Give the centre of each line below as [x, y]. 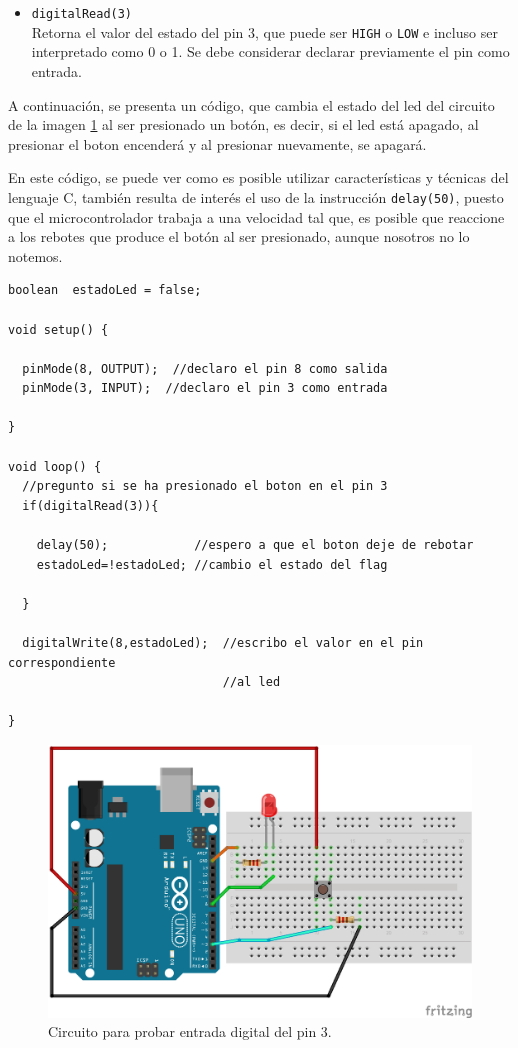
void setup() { [58, 329]
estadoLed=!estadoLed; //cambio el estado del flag [212, 564]
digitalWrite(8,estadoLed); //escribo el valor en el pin [223, 643]
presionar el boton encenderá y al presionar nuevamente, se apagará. [217, 143]
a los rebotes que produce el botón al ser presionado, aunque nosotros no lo [239, 236]
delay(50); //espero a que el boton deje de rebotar [255, 545]
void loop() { [55, 466]
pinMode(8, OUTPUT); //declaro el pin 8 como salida [205, 368]
